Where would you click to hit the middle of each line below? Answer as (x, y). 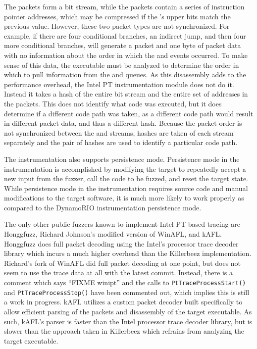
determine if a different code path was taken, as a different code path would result (129, 113)
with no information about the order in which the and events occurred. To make (126, 55)
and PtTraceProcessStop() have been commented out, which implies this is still (127, 292)
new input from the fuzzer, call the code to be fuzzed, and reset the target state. (126, 178)
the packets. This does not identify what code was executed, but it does (113, 103)
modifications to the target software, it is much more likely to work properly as (124, 198)
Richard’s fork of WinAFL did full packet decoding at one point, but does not (123, 263)
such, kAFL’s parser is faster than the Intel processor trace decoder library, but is (128, 321)
